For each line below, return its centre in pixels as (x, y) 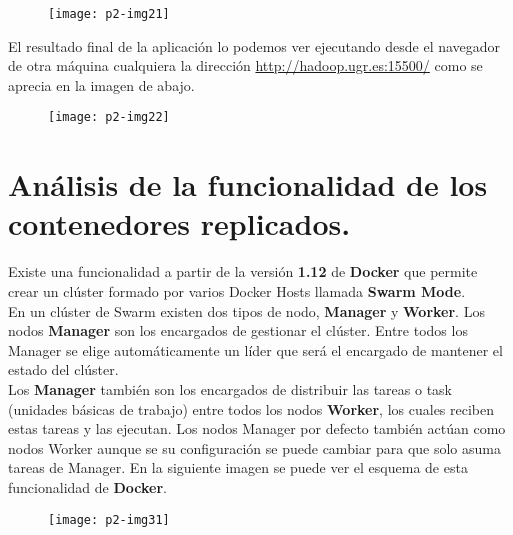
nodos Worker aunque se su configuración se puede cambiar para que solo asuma (254, 447)
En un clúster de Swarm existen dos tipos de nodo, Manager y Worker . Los (246, 310)
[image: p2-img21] (109, 14)
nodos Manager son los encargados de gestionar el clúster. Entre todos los (238, 330)
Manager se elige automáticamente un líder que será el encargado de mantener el (255, 349)
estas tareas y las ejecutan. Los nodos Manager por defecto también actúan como (257, 428)
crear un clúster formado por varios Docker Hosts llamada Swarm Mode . (237, 291)
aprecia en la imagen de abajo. (101, 84)
